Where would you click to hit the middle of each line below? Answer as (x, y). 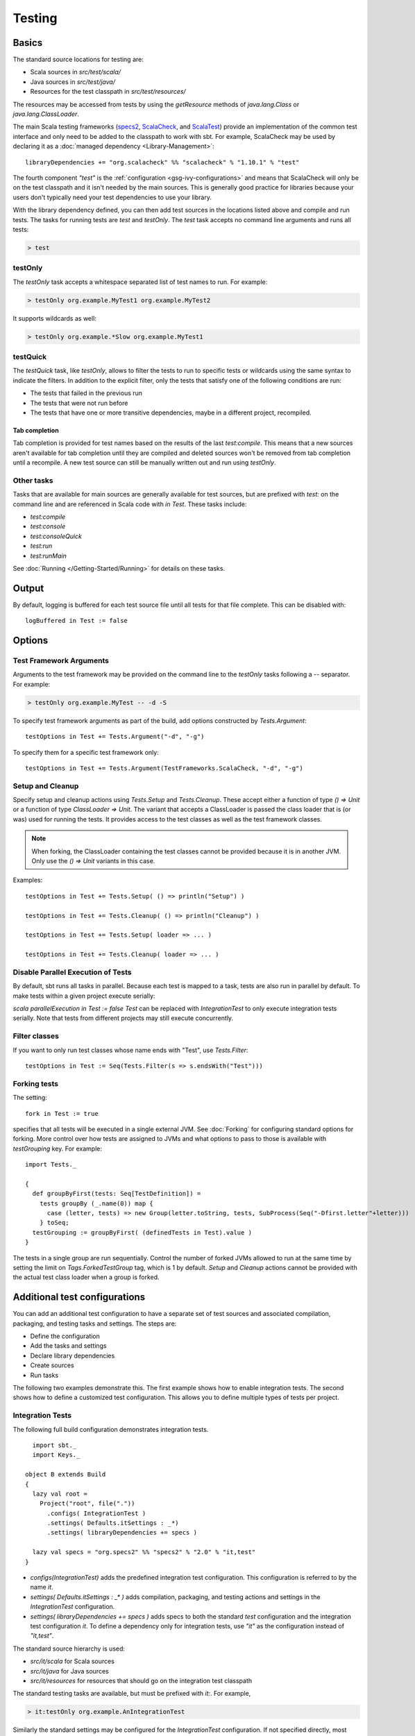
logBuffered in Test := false (77, 621)
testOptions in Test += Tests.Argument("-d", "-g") (115, 737)
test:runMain (49, 556)
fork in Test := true (62, 1113)
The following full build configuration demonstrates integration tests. (111, 1429)
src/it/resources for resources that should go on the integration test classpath (141, 1680)
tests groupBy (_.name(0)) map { (96, 1203)
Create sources (52, 1365)
